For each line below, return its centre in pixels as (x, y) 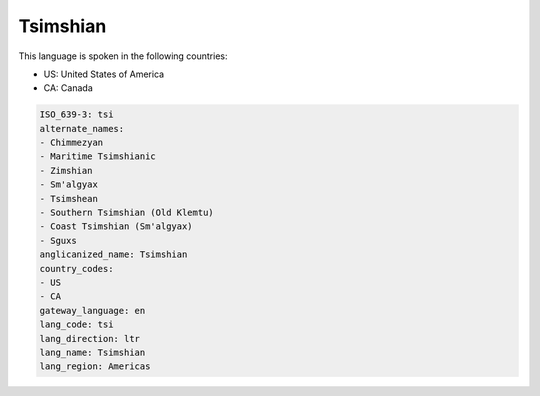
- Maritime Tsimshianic (98, 156)
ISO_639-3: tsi (76, 114)
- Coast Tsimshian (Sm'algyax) (116, 226)
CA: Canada (68, 88)
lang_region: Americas (95, 366)
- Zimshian (66, 170)
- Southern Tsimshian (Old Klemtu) (126, 213)
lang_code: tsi (76, 324)
